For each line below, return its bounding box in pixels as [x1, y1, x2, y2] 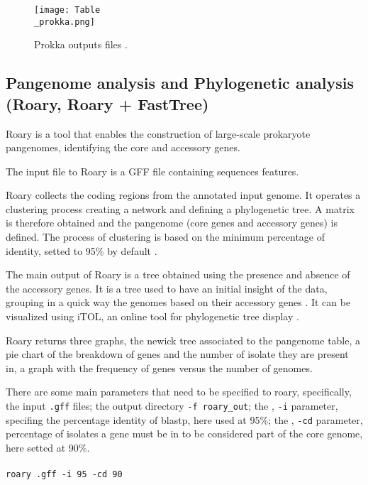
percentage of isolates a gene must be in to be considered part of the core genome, [6, 426, 363, 441]
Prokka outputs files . [34, 37, 128, 52]
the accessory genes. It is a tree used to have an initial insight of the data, [6, 280, 328, 295]
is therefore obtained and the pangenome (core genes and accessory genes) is [6, 215, 338, 230]
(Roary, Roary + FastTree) [6, 92, 209, 114]
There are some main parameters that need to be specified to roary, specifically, [6, 384, 352, 399]
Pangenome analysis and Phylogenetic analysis [6, 72, 354, 94]
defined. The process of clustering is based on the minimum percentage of [6, 229, 325, 244]
